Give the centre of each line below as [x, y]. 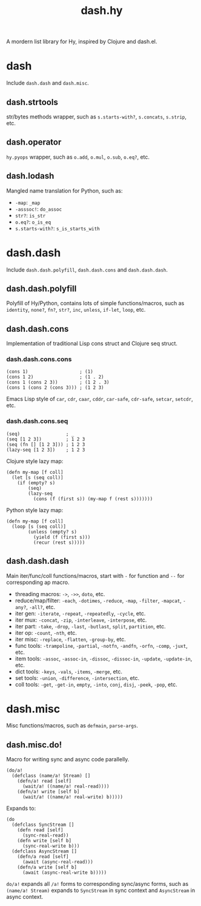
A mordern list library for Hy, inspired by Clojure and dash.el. [82, 42]
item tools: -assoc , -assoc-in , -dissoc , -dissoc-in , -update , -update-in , [104, 658]
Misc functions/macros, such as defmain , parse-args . [72, 726]
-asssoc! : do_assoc [38, 209]
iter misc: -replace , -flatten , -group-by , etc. [70, 639]
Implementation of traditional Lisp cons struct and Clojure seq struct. [92, 343]
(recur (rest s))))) [59, 542]
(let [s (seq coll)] [38, 478]
